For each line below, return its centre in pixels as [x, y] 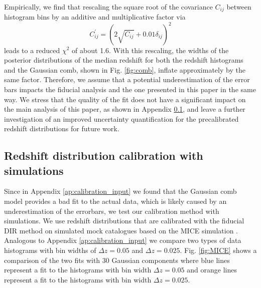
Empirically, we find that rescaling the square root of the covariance [108, 7]
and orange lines [212, 270]
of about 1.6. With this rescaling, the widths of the [150, 50]
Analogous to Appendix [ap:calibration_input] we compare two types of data [123, 240]
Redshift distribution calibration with [104, 156]
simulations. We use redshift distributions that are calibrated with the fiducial [124, 221]
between [239, 7]
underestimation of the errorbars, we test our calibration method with [112, 211]
